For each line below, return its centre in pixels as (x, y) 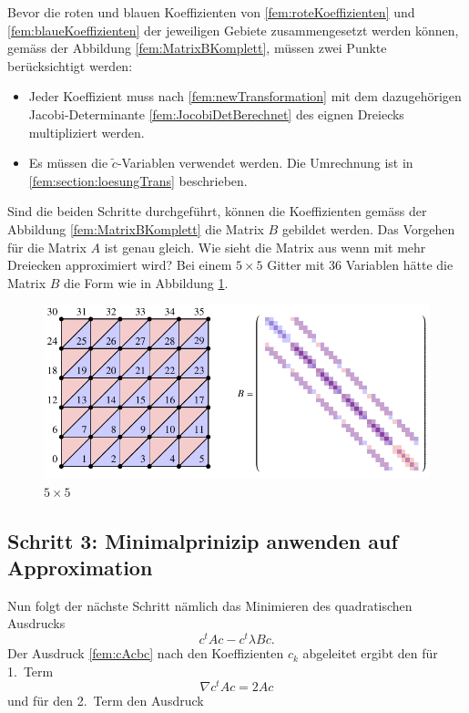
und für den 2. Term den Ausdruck (106, 701)
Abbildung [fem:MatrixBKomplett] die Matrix (136, 228)
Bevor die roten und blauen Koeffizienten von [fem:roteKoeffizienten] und (211, 12)
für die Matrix (47, 247)
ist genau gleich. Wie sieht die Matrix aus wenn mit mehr (265, 247)
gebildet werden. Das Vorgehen (368, 228)
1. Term (31, 671)
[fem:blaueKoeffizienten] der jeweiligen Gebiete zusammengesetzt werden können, (233, 30)
